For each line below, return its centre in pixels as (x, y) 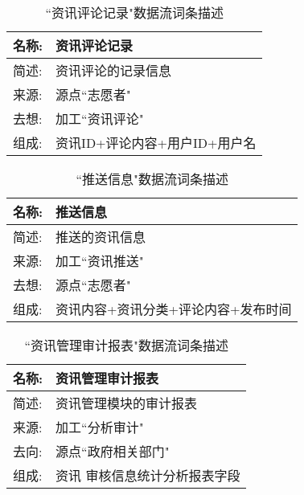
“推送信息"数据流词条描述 (152, 179)
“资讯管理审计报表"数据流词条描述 (126, 345)
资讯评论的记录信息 (114, 70)
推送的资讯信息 (101, 237)
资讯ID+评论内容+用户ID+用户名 (156, 143)
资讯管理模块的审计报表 (127, 403)
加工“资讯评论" (100, 119)
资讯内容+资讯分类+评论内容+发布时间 (174, 309)
